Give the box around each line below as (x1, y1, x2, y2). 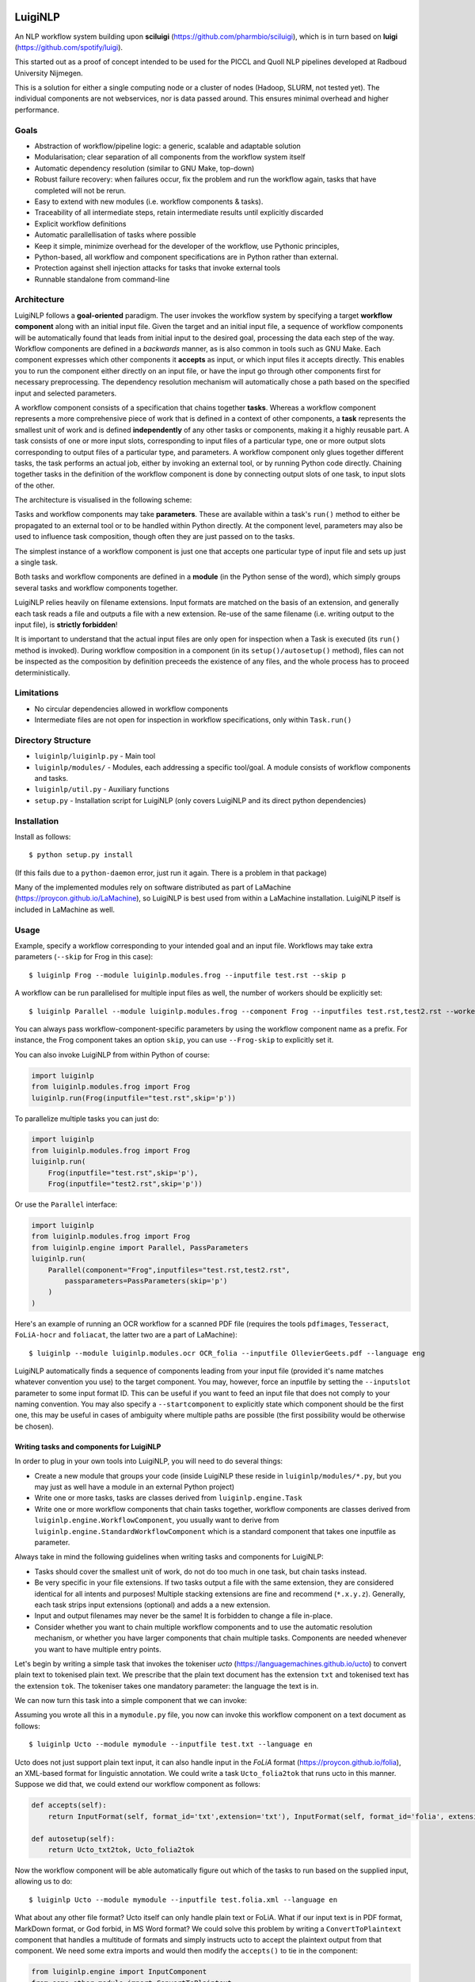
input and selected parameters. (14, 388, 117, 398)
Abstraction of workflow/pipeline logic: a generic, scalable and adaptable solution (34, 141, 301, 151)
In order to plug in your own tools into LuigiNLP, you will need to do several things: (14, 1456, 283, 1466)
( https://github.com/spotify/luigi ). (14, 42, 123, 52)
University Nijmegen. (14, 68, 83, 78)
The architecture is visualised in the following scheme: (14, 495, 192, 505)
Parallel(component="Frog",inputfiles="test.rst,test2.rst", (47, 1265, 291, 1274)
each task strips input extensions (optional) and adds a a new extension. (34, 1600, 271, 1609)
